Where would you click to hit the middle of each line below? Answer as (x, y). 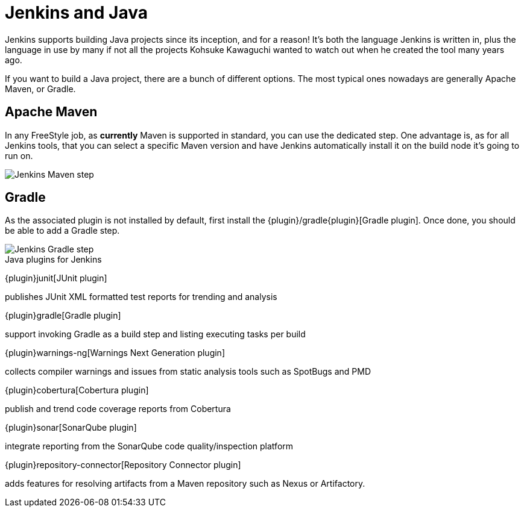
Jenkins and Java (76, 13)
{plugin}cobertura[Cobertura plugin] (77, 390)
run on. (19, 155)
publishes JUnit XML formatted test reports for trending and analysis (141, 297)
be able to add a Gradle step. (62, 231)
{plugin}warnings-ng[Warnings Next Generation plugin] (115, 353)
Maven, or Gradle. (40, 89)
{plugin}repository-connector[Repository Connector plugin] (123, 465)
